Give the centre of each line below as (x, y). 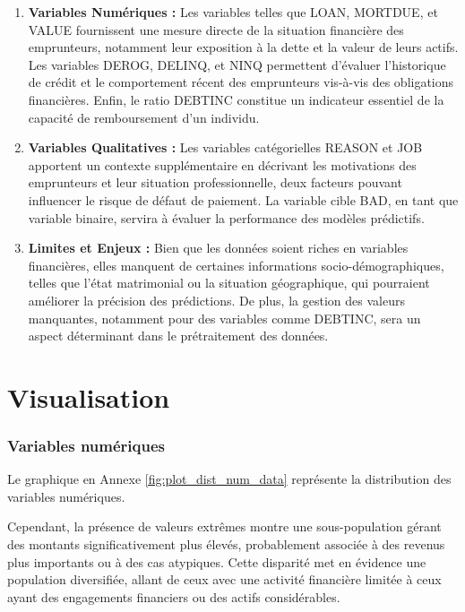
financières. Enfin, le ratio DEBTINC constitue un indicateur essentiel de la (236, 99)
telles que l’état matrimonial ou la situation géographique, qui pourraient (229, 283)
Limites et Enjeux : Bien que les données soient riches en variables (218, 248)
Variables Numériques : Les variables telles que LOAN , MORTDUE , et (233, 12)
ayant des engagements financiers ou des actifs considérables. (174, 596)
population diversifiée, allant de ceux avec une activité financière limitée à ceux (224, 579)
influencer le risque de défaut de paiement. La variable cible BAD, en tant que (243, 199)
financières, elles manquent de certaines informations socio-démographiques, (236, 265)
